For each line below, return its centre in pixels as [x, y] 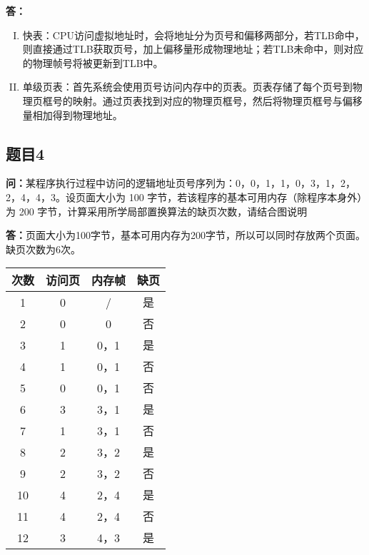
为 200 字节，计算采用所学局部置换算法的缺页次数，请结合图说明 [157, 211]
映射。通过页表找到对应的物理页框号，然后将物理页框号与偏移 [217, 100]
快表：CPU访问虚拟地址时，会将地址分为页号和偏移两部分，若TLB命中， [193, 35]
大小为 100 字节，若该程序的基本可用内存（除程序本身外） [229, 197]
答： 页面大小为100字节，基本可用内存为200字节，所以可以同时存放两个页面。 [186, 235]
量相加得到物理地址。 [72, 114]
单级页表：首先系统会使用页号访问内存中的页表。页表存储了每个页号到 [187, 87]
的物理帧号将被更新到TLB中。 [93, 62]
